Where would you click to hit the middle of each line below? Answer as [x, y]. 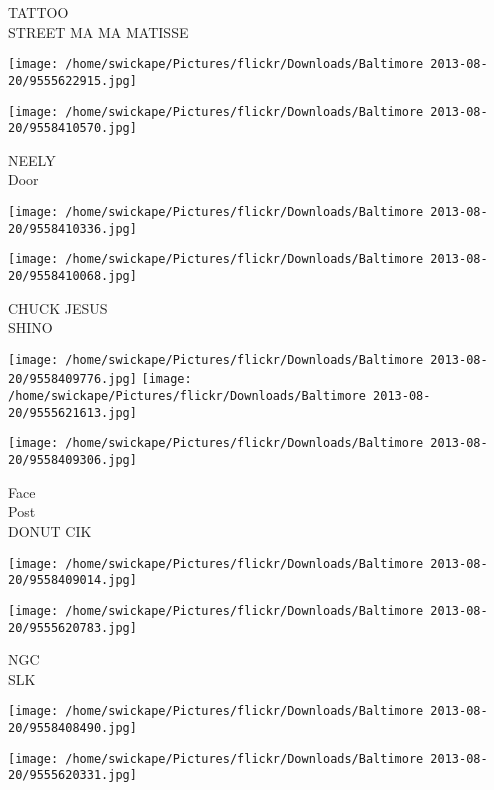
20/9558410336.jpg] [72, 228]
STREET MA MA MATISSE [98, 31]
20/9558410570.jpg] [72, 128]
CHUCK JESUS [58, 307]
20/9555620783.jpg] [72, 627]
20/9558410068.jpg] [72, 275]
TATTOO [38, 12]
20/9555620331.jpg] [72, 775]
